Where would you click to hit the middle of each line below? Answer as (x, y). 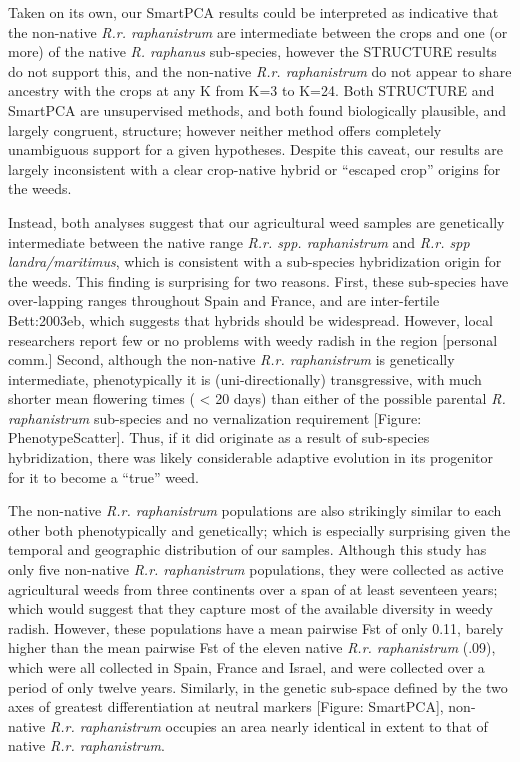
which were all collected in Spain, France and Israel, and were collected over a (246, 667)
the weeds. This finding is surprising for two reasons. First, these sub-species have (258, 280)
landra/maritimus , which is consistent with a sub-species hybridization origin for (255, 261)
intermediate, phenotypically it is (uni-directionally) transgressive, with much (245, 378)
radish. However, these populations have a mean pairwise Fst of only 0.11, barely (256, 627)
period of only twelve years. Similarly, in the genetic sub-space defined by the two (258, 686)
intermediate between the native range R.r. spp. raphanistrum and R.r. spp (239, 241)
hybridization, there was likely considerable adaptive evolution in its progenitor (251, 457)
